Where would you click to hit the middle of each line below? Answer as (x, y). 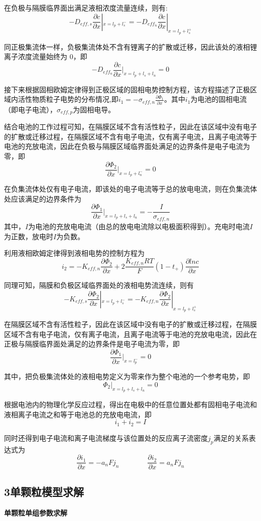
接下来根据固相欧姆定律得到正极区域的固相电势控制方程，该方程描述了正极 (127, 89)
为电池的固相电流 (219, 99)
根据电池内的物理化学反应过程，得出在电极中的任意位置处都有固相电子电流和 (130, 404)
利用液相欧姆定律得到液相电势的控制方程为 (74, 253)
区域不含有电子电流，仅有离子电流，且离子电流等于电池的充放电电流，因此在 (130, 334)
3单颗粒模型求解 (44, 491)
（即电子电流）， (30, 109)
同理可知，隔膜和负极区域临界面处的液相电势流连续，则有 (99, 285)
